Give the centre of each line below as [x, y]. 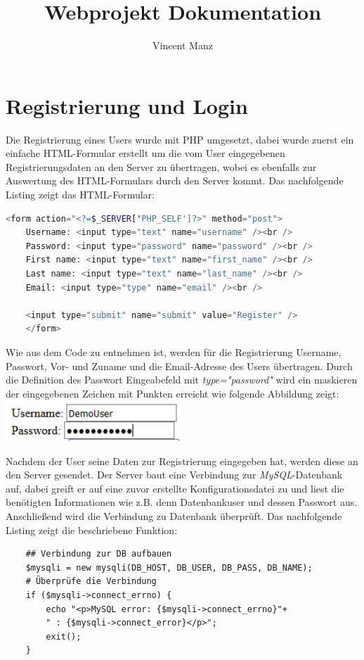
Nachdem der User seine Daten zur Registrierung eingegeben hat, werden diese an [182, 461]
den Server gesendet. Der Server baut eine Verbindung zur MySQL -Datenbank [174, 475]
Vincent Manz [183, 45]
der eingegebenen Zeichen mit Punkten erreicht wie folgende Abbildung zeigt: [173, 393]
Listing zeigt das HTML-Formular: [80, 195]
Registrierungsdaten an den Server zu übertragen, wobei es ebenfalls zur [161, 166]
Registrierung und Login [127, 105]
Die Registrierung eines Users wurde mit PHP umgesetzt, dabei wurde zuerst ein [180, 139]
